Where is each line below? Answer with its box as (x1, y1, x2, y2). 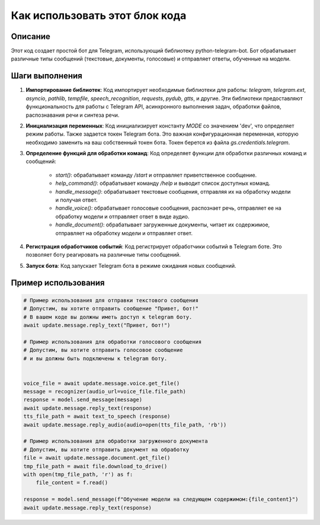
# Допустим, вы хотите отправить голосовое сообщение (23, 347, 183, 354)
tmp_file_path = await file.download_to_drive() (23, 463, 168, 469)
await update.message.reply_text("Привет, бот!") (23, 322, 171, 328)
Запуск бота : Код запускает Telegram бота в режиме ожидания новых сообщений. (25, 262, 236, 269)
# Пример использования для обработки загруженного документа (23, 438, 208, 444)
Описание (11, 31, 50, 41)
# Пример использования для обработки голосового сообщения (23, 338, 202, 345)
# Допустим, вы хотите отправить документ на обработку (23, 446, 190, 453)
